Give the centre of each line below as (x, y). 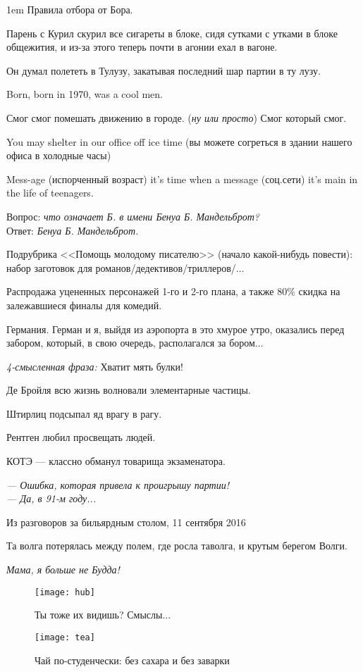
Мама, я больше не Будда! (63, 570)
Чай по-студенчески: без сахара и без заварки (132, 660)
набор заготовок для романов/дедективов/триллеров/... (125, 267)
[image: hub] (65, 592)
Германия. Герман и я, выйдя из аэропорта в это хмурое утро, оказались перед (176, 329)
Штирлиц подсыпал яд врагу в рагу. (84, 413)
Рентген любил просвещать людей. (81, 437)
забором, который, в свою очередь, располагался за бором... (135, 343)
